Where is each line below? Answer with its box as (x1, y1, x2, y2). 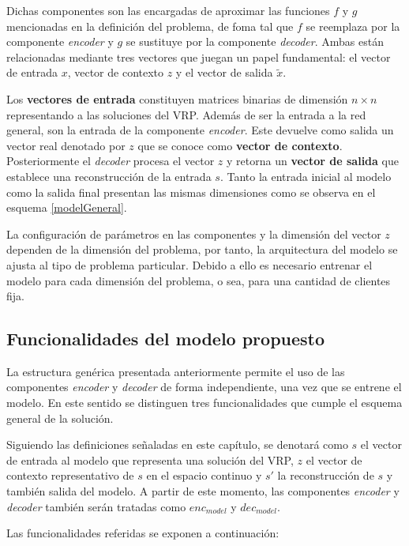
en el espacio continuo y (146, 467, 262, 484)
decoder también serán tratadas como (6, 498, 186, 514)
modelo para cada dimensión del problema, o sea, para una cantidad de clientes (6, 272, 391, 288)
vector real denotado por (6, 137, 126, 153)
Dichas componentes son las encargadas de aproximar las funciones (6, 2, 330, 18)
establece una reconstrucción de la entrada (6, 168, 212, 184)
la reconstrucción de (277, 467, 374, 484)
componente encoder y (6, 33, 114, 50)
